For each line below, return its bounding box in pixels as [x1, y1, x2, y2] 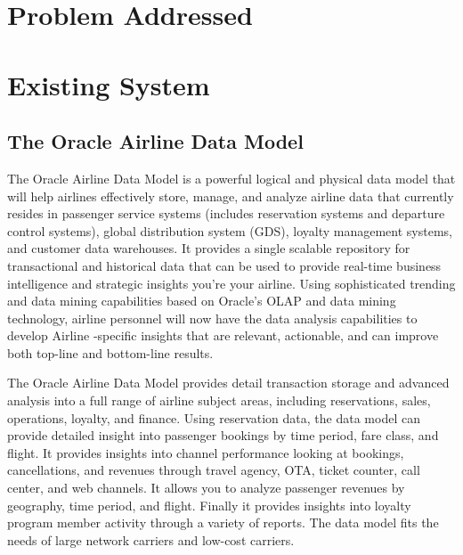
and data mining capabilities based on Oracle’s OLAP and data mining [7, 291, 396, 310]
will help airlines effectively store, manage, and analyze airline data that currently [7, 186, 454, 205]
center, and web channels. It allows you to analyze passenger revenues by [7, 478, 405, 497]
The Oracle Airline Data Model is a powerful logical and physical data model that [7, 168, 456, 187]
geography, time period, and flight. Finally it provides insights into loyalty [7, 495, 411, 514]
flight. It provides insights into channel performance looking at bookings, [7, 443, 404, 461]
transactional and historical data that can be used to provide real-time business [7, 256, 442, 274]
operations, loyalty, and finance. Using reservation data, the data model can [7, 408, 420, 427]
